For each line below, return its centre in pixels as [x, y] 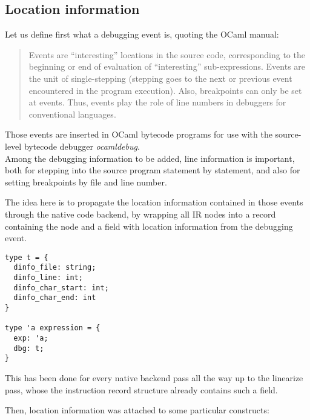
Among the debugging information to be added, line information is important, [150, 158]
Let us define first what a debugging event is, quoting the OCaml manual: [142, 34]
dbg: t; [29, 348]
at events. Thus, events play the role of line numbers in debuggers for [157, 102]
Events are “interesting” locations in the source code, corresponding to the [167, 54]
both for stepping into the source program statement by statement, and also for [153, 170]
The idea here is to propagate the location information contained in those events [154, 202]
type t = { [27, 257]
